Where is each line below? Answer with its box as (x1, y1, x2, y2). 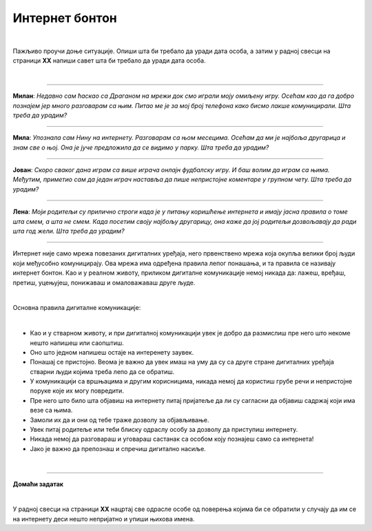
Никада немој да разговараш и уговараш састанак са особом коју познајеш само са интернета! (30, 435, 314, 444)
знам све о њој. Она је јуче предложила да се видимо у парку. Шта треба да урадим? (12, 143, 269, 152)
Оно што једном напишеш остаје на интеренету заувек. (30, 348, 194, 356)
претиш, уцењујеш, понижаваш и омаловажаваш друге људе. (12, 278, 196, 287)
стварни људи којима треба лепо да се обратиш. (30, 367, 175, 375)
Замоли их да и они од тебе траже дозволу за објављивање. (30, 415, 209, 424)
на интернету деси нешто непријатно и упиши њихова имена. (12, 514, 195, 523)
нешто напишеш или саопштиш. (30, 338, 124, 347)
